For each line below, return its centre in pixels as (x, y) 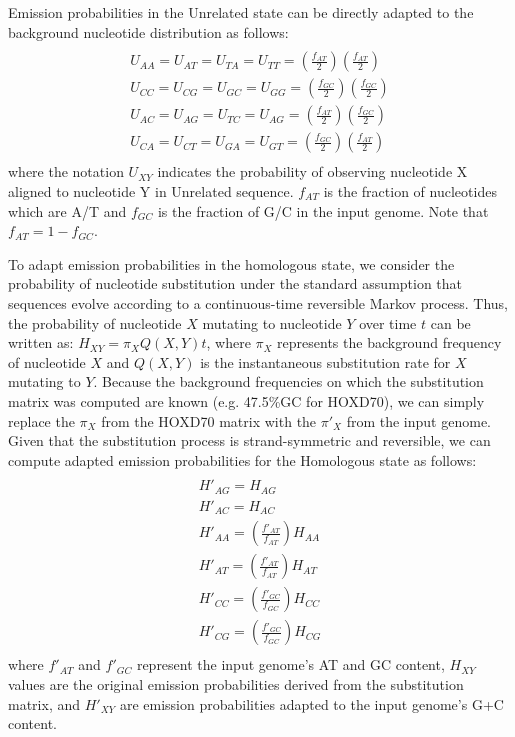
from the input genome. (418, 420)
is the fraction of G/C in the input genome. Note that (323, 210)
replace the (41, 420)
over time (388, 322)
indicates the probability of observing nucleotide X (312, 171)
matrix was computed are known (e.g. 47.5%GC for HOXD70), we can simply (246, 400)
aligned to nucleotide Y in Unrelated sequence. (151, 190)
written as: (41, 342)
